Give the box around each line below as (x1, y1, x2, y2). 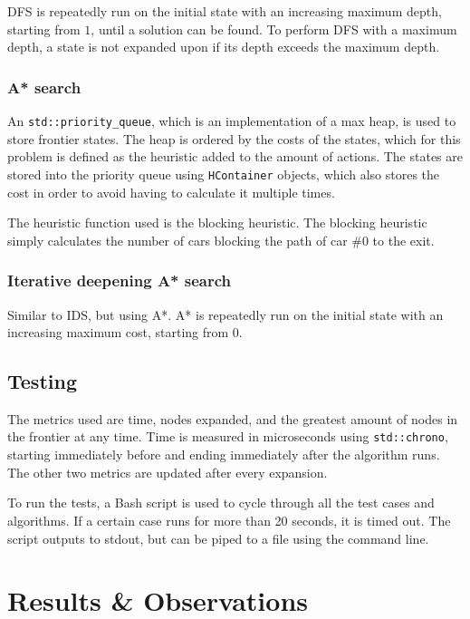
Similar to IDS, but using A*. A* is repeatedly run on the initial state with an (7, 305, 444, 324)
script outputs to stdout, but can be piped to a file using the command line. (7, 528, 429, 547)
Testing (7, 367, 77, 395)
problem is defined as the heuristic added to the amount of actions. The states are (7, 147, 463, 166)
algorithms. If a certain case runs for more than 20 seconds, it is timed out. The (7, 510, 451, 529)
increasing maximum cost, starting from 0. (7, 323, 243, 342)
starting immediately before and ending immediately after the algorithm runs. (7, 445, 440, 464)
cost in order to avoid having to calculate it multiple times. (7, 182, 335, 201)
